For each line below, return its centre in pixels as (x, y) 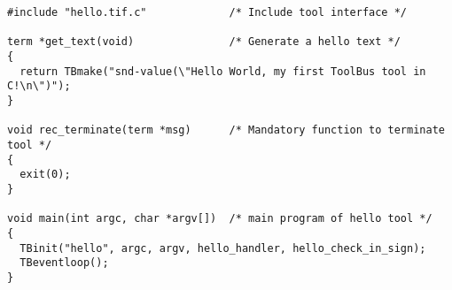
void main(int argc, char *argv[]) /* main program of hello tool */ (220, 219)
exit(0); (45, 175)
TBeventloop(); (64, 263)
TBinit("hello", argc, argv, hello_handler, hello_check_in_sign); (223, 248)
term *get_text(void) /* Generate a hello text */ (204, 42)
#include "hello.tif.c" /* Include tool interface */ (207, 12)
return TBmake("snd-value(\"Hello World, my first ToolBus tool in (223, 71)
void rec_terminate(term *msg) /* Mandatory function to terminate (226, 130)
